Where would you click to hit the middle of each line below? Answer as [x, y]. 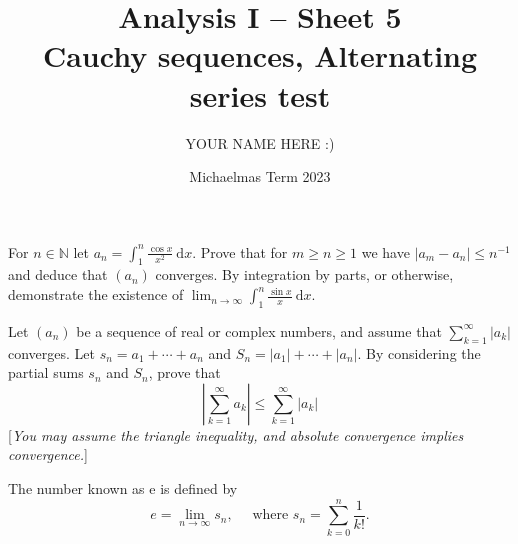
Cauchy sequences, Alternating [260, 55]
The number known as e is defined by [123, 488]
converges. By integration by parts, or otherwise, [304, 274]
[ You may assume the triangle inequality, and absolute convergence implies [236, 434]
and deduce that [58, 274]
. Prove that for [240, 251]
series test [260, 94]
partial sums [46, 372]
